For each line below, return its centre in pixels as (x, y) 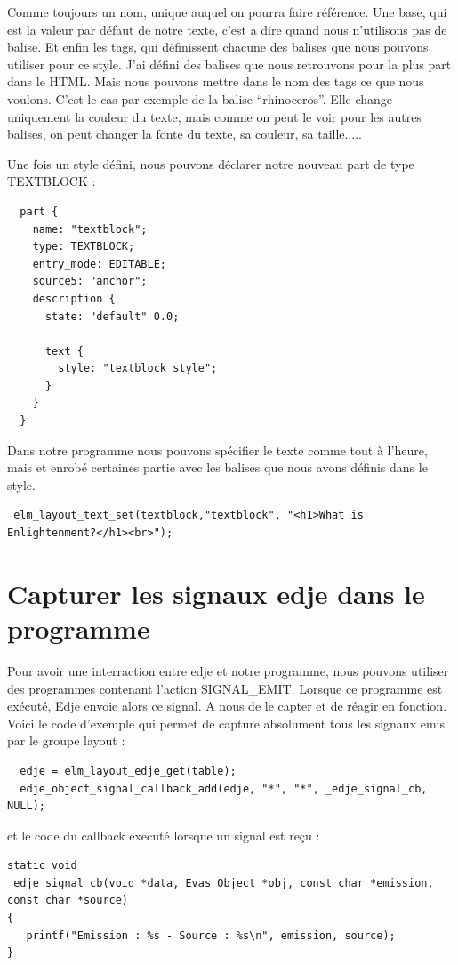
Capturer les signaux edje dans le (216, 593)
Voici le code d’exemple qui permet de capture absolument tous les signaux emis (226, 723)
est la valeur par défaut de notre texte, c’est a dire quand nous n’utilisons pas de (227, 29)
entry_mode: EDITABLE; (99, 264)
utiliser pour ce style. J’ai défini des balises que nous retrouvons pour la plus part (229, 64)
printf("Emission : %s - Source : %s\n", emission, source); (211, 935)
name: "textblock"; (90, 229)
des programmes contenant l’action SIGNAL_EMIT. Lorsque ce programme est (225, 688)
